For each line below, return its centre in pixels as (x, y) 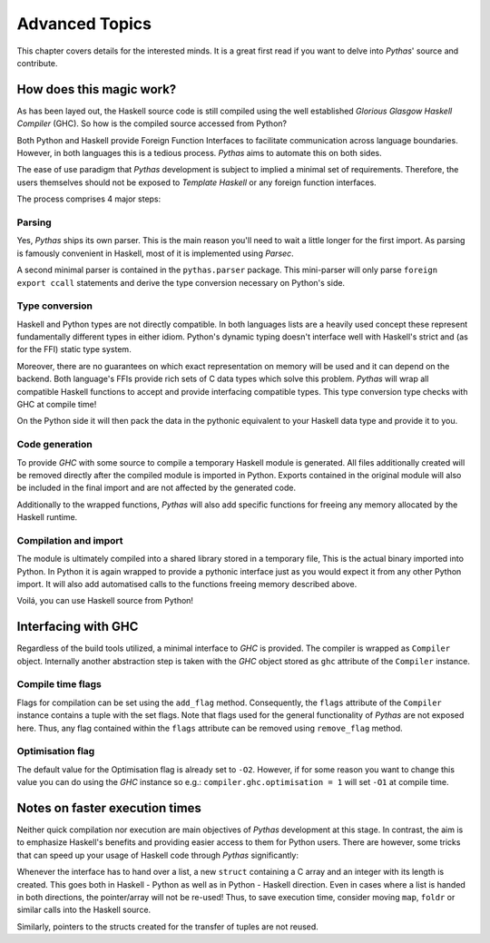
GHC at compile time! (57, 404)
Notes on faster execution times (109, 808)
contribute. (37, 63)
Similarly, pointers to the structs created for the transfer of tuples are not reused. (168, 927)
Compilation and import (70, 540)
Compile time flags (59, 684)
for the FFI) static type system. (74, 349)
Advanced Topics (84, 24)
